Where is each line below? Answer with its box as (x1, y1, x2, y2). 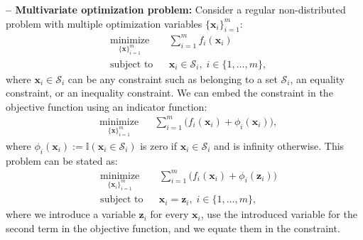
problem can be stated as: (6, 153, 118, 168)
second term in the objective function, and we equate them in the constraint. (6, 221, 340, 236)
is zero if (140, 138, 178, 153)
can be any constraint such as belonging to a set (67, 71, 278, 86)
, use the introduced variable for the (200, 207, 357, 222)
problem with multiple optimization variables (6, 16, 202, 31)
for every (150, 207, 189, 222)
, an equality (290, 71, 345, 86)
